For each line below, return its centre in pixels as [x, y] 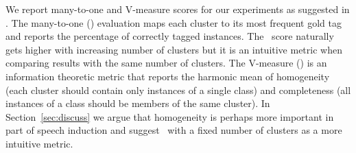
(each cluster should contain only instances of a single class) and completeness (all [178, 90]
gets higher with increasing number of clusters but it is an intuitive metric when [174, 49]
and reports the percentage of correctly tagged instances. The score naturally [170, 36]
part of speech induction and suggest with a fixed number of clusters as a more [174, 130]
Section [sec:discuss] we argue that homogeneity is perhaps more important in [170, 116]
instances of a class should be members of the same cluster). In [138, 103]
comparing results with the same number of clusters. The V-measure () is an [166, 63]
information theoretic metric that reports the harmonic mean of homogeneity [168, 76]
